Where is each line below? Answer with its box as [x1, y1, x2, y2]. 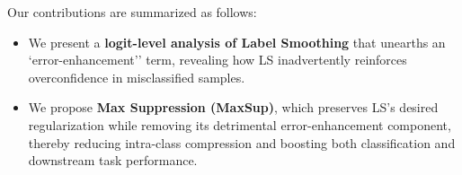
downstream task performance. [28, 151, 198, 170]
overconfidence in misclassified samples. [28, 67, 245, 86]
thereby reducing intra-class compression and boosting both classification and [28, 133, 456, 152]
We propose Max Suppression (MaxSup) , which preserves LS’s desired [28, 98, 439, 117]
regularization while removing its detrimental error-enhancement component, [28, 115, 451, 134]
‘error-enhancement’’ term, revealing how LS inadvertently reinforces [28, 50, 407, 69]
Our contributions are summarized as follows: [7, 3, 257, 21]
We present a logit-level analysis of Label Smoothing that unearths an [28, 32, 446, 51]
